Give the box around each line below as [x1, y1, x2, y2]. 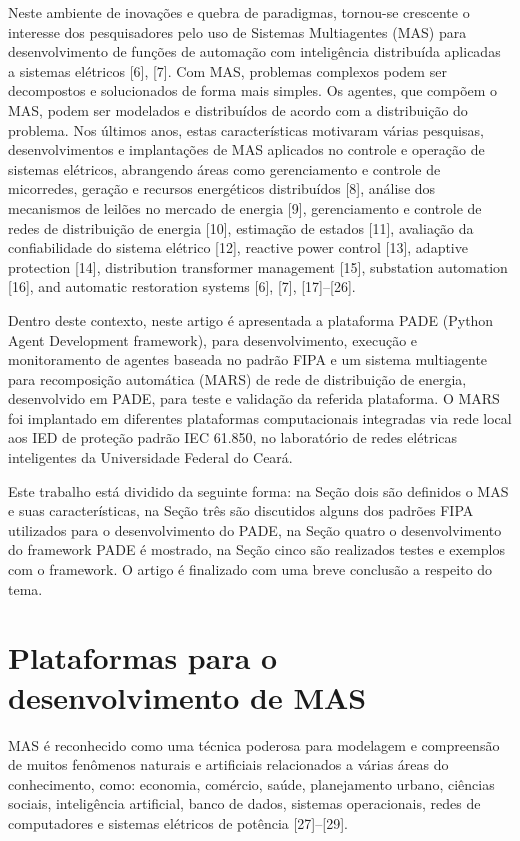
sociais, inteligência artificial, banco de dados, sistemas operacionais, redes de [8, 793, 481, 814]
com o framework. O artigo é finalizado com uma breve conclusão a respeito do [8, 559, 493, 580]
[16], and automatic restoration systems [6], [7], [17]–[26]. [8, 276, 356, 297]
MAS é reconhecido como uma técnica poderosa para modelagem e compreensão [8, 734, 500, 755]
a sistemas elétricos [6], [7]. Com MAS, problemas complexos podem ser [8, 60, 447, 81]
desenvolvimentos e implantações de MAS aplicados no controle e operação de [8, 139, 485, 160]
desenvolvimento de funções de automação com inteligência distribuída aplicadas [8, 41, 501, 62]
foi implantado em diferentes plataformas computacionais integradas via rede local [8, 407, 512, 428]
